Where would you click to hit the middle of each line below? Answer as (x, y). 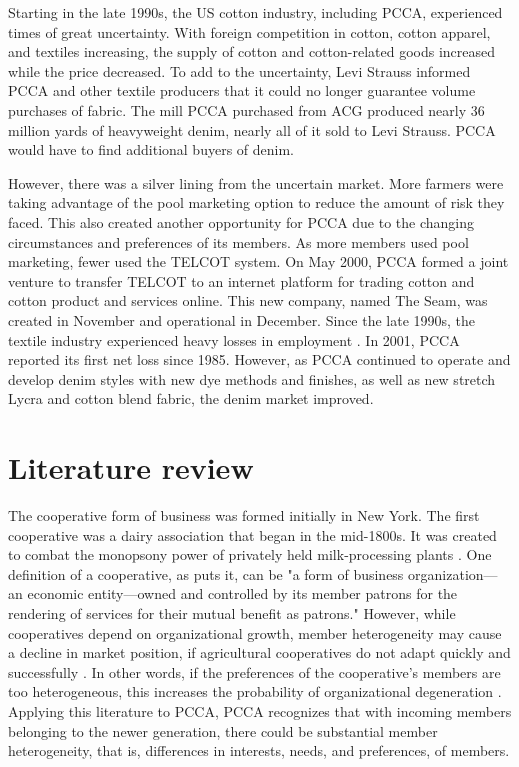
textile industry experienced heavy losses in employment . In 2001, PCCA (234, 339)
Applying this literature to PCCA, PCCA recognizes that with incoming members (260, 710)
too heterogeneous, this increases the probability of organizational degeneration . (255, 691)
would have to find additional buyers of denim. (151, 149)
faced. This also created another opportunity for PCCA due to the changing (241, 221)
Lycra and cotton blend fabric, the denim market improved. (191, 398)
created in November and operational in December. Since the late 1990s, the (242, 319)
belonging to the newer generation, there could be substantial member (223, 730)
